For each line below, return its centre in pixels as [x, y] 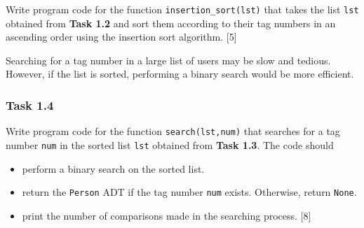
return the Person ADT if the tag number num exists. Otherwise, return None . [189, 192]
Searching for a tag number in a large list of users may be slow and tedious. [168, 60]
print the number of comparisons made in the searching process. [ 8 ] [167, 215]
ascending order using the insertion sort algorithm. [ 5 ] [121, 37]
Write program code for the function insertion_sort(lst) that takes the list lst [182, 9]
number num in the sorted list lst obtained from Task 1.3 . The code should [170, 144]
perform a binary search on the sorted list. [113, 168]
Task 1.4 [30, 105]
